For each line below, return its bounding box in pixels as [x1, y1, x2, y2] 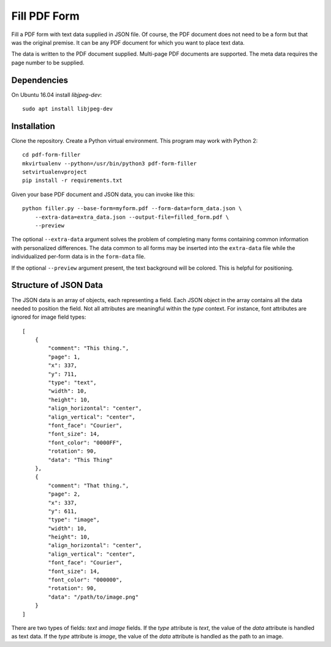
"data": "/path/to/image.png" [48, 593, 139, 600]
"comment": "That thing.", [48, 482, 129, 489]
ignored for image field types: [11, 313, 86, 321]
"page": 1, [48, 353, 81, 360]
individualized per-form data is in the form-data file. [11, 253, 146, 260]
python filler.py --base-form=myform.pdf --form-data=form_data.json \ [22, 205, 242, 212]
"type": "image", [48, 516, 101, 523]
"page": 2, [48, 491, 81, 498]
